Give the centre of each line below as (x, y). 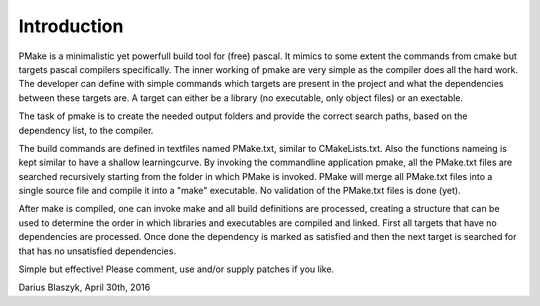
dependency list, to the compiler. (86, 130)
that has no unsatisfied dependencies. (97, 251)
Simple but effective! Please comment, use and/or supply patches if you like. (176, 269)
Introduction (71, 26)
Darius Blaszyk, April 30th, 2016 (84, 287)
